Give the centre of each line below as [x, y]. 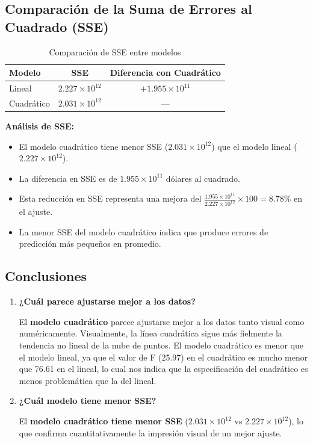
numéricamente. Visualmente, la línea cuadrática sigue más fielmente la [150, 333]
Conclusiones [46, 276]
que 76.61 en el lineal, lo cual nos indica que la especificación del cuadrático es [163, 369]
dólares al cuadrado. [203, 178]
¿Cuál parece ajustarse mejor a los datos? [107, 301]
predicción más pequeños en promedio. [90, 243]
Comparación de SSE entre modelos [115, 51]
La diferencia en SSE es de [68, 178]
